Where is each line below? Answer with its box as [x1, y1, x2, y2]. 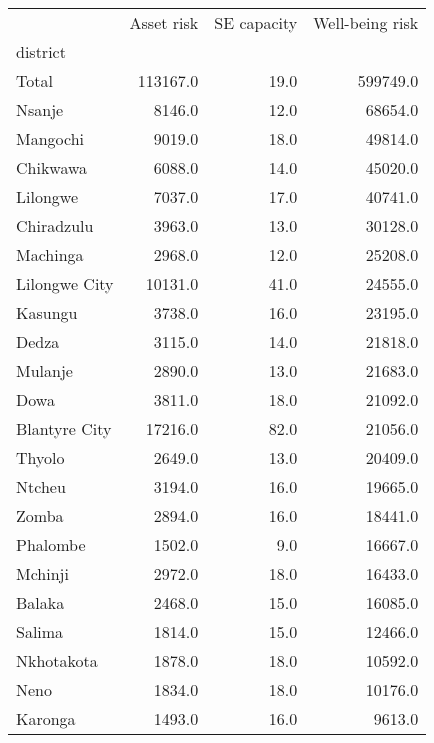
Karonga [16, 707, 76, 730]
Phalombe [16, 533, 86, 556]
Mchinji [16, 562, 69, 585]
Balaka [16, 591, 65, 614]
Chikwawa [16, 156, 88, 179]
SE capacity [214, 11, 298, 34]
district [16, 40, 66, 63]
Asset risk [129, 11, 199, 34]
